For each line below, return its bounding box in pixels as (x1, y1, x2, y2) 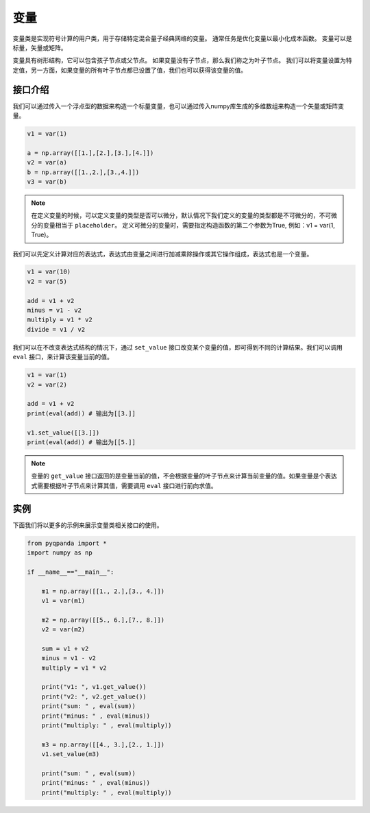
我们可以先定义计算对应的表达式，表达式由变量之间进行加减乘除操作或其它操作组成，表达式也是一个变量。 (12, 250, 313, 258)
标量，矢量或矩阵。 (12, 43, 67, 51)
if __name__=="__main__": (27, 568, 114, 576)
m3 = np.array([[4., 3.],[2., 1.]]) (41, 740, 164, 749)
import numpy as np (27, 548, 92, 557)
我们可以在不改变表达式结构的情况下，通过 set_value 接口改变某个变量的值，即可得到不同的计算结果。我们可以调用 (12, 343, 343, 351)
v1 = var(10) (27, 268, 71, 276)
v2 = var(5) (27, 278, 68, 285)
